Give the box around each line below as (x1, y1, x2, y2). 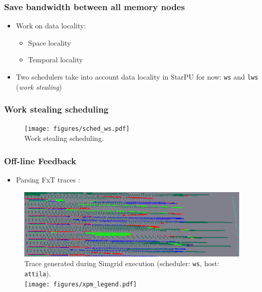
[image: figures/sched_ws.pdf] (24, 125, 130, 133)
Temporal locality (28, 54, 83, 65)
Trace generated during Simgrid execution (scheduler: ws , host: (24, 258, 219, 269)
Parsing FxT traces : (16, 174, 81, 185)
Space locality (28, 37, 71, 48)
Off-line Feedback (4, 154, 77, 167)
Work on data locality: (16, 20, 86, 31)
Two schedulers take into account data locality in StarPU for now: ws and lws (16, 71, 258, 82)
